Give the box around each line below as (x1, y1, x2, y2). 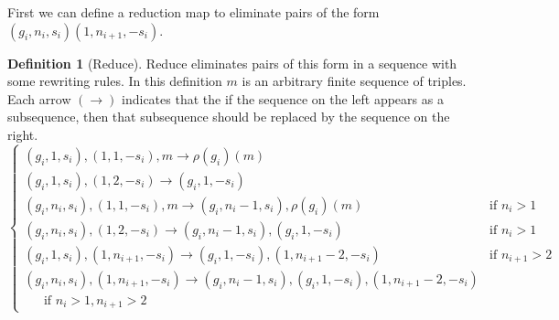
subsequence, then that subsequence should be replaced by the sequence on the (7, 107, 450, 126)
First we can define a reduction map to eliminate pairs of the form (7, 3, 380, 21)
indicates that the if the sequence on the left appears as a (122, 89, 444, 108)
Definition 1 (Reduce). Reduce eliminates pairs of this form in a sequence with (7, 53, 457, 72)
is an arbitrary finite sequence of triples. (242, 71, 467, 91)
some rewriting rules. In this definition (7, 71, 222, 91)
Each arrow (7, 89, 71, 108)
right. (7, 124, 38, 144)
